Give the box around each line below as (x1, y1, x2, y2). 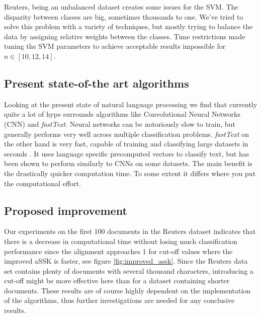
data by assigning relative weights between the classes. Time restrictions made (4, 31, 245, 41)
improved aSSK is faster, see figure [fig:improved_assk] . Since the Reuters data (4, 256, 248, 266)
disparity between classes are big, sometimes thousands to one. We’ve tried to (4, 11, 243, 22)
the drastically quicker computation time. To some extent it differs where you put (4, 168, 256, 178)
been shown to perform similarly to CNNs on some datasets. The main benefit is (4, 158, 252, 169)
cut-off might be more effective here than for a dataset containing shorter (4, 275, 230, 286)
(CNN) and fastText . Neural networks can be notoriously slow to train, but (4, 118, 235, 129)
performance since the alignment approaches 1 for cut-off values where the (4, 246, 233, 256)
